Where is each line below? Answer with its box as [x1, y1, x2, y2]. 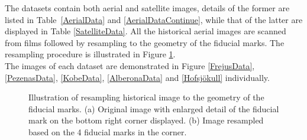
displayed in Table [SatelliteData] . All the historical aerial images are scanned [5, 25, 286, 37]
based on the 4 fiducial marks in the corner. [28, 125, 187, 138]
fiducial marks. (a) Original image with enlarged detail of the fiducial [28, 102, 279, 115]
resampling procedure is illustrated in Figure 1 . [5, 48, 176, 60]
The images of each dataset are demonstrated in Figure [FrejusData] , [5, 59, 255, 71]
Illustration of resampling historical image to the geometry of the [28, 91, 264, 103]
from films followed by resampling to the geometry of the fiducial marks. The [5, 36, 285, 48]
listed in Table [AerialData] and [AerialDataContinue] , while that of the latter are [5, 13, 303, 25]
